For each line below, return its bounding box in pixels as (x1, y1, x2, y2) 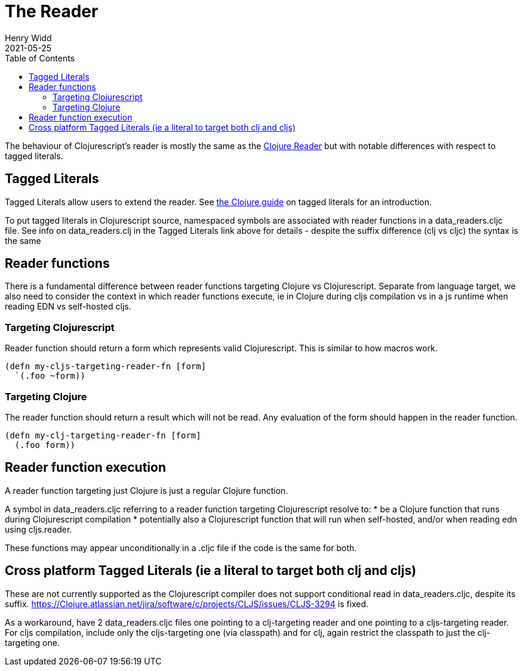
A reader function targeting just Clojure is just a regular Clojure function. (5, 485, 288, 496)
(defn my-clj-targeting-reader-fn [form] (5, 430, 201, 440)
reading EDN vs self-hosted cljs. (5, 301, 131, 312)
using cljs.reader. (5, 524, 72, 534)
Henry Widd (5, 32, 52, 43)
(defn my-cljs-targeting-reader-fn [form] (5, 361, 207, 372)
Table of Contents (5, 52, 75, 63)
